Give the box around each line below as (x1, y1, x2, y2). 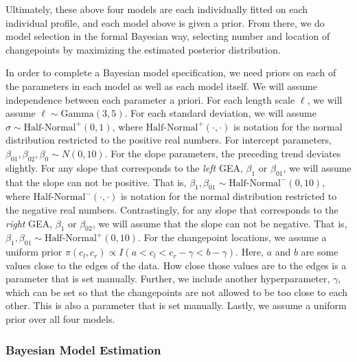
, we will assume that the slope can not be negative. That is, (92, 216, 347, 230)
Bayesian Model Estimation (5, 341, 161, 358)
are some (301, 245, 338, 259)
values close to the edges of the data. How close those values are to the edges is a (5, 258, 347, 272)
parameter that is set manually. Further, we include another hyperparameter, (5, 271, 330, 286)
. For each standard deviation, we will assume (124, 106, 316, 120)
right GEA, (5, 216, 53, 230)
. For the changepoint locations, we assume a (137, 230, 327, 245)
